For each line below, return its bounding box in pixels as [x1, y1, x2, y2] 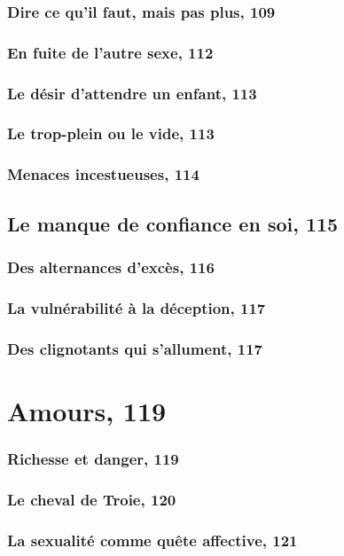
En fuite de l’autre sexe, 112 [7, 41, 214, 63]
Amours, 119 [7, 392, 167, 428]
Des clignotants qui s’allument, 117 [7, 337, 262, 359]
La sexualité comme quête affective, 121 [7, 529, 298, 551]
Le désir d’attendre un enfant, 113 [7, 82, 257, 104]
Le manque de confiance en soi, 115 [7, 209, 339, 237]
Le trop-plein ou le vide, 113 [7, 122, 215, 145]
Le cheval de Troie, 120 [7, 488, 176, 510]
